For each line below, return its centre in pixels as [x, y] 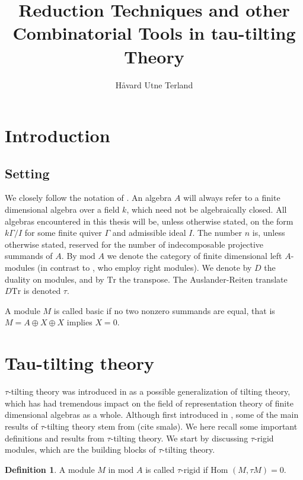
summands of [29, 256]
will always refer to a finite [232, 198]
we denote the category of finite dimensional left [194, 256]
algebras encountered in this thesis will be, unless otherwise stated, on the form [149, 221]
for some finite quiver [63, 233]
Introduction [58, 135]
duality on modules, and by [55, 279]
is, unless [269, 233]
